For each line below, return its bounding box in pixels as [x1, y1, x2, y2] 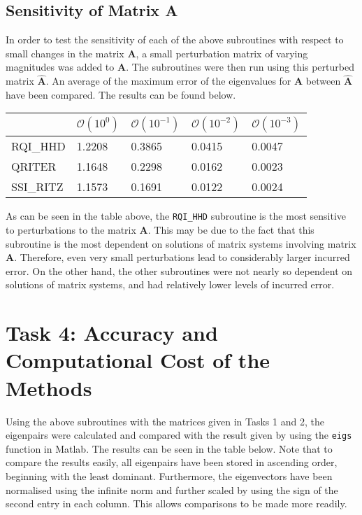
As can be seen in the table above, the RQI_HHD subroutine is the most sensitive [6, 209, 346, 223]
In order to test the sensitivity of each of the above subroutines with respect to [6, 32, 344, 47]
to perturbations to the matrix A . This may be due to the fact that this [6, 223, 314, 237]
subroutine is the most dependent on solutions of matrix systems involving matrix [6, 236, 356, 251]
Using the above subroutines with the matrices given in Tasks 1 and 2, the [6, 414, 324, 428]
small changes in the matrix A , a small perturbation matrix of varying [6, 45, 308, 60]
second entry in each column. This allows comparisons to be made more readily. [6, 496, 347, 511]
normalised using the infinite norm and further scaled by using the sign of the [6, 482, 338, 497]
